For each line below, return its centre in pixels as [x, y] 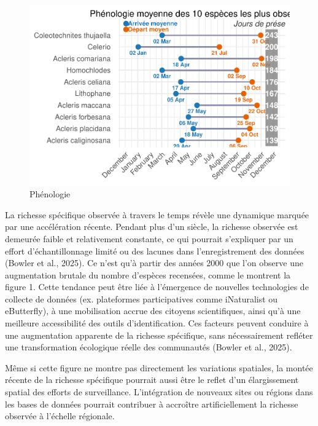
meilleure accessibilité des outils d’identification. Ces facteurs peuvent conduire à [157, 323]
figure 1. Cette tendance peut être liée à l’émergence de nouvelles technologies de [157, 287]
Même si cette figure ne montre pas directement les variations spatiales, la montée [159, 367]
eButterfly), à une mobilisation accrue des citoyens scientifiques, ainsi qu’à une [153, 311]
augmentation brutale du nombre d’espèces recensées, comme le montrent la [148, 274]
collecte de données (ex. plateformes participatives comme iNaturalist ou [142, 298]
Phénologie [50, 194]
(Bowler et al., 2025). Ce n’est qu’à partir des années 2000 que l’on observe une [154, 263]
